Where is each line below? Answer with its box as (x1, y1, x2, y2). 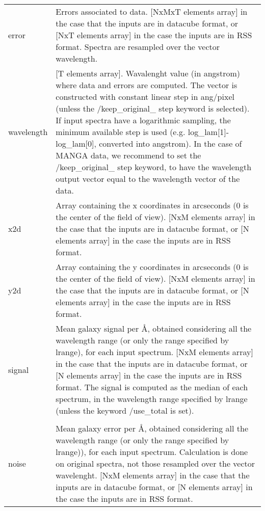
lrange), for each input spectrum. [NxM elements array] (56, 346, 253, 358)
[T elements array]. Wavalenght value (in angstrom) (56, 67, 240, 79)
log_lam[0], (56, 138, 96, 149)
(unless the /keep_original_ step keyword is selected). (56, 102, 250, 114)
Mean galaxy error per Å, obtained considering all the (56, 422, 249, 434)
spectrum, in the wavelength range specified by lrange (56, 393, 248, 405)
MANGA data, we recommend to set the (56, 149, 201, 161)
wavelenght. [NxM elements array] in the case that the (56, 469, 250, 481)
